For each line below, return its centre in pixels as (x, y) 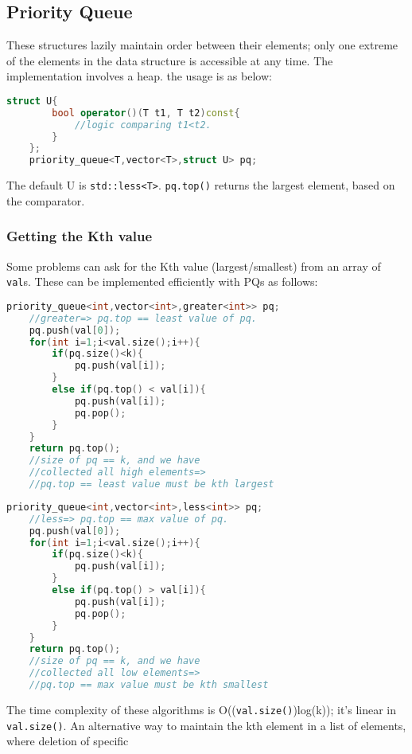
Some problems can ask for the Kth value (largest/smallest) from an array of (194, 266)
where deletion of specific (68, 741)
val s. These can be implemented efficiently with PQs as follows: (162, 281)
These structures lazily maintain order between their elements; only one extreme (202, 45)
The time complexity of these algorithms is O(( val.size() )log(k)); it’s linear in (202, 709)
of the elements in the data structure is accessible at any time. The (170, 60)
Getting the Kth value (80, 236)
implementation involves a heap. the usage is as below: (139, 76)
